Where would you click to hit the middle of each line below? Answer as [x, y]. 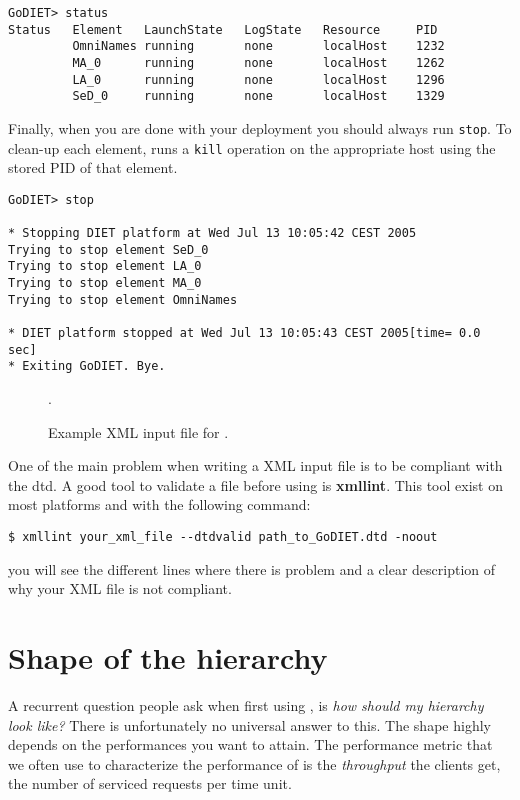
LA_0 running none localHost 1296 [258, 79]
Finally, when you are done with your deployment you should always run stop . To [260, 127]
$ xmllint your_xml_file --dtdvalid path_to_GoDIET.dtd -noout [223, 537]
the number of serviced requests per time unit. [150, 783]
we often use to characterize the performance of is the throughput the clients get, [254, 763]
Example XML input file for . [138, 431]
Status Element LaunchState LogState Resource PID [223, 29]
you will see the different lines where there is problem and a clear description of [252, 568]
